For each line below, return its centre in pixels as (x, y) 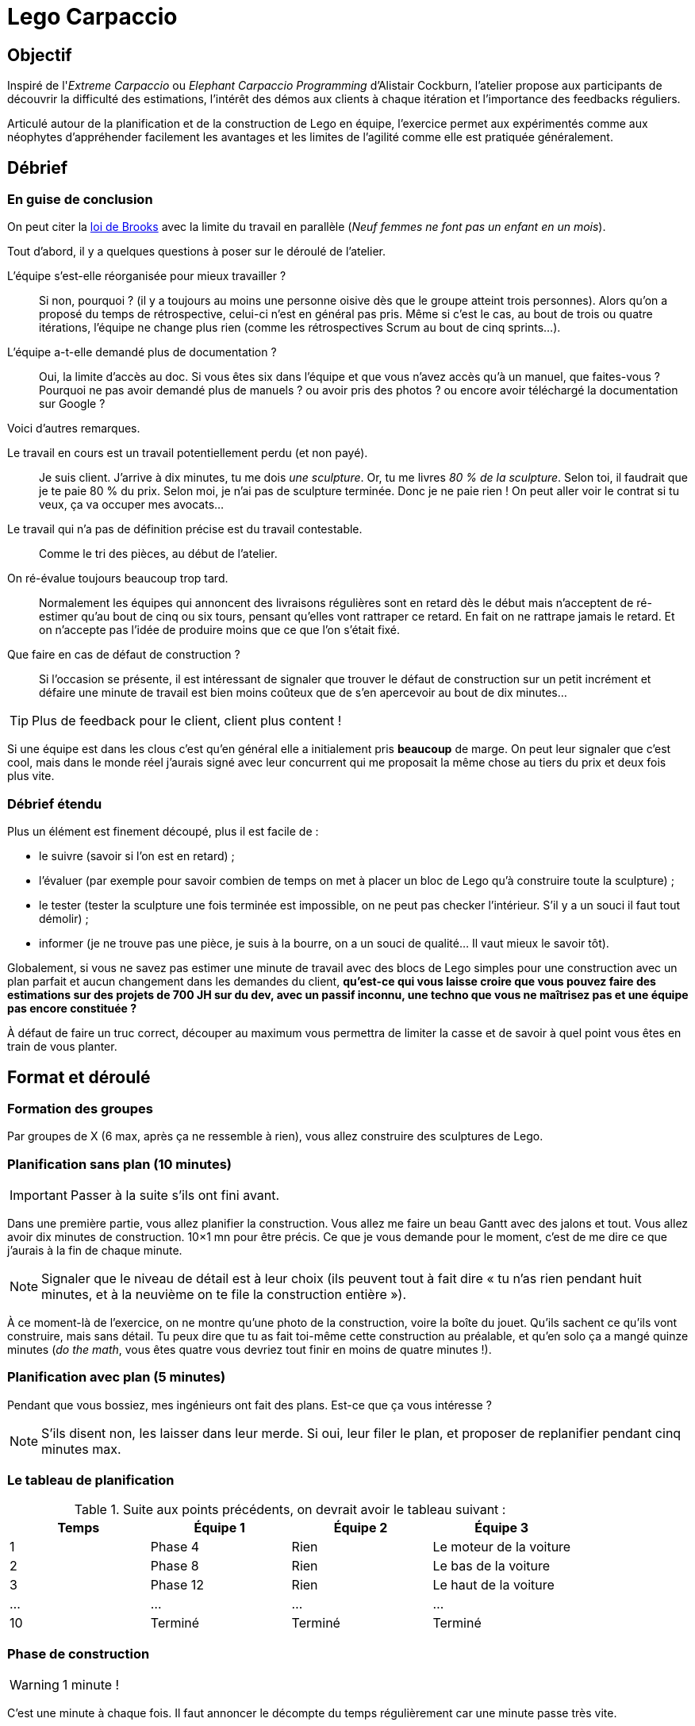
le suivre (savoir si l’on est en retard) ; (137, 856)
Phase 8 (175, 1565)
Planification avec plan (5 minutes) (117, 1377)
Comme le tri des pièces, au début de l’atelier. (158, 554)
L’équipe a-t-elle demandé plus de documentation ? (142, 352)
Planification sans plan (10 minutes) (119, 1164)
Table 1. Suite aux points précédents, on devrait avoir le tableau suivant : (290, 1509)
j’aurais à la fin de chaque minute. (95, 1251)
